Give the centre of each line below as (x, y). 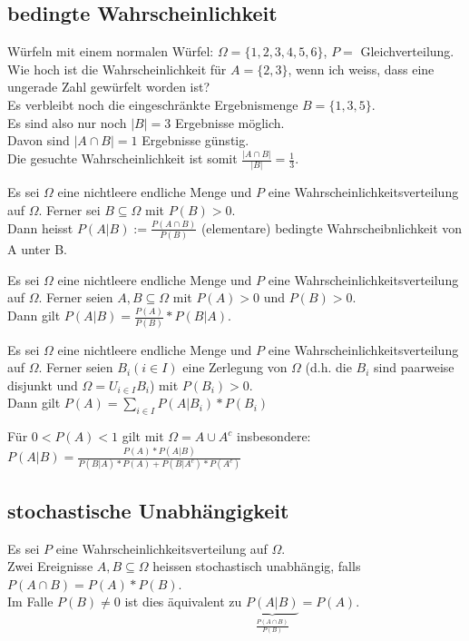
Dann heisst (40, 227)
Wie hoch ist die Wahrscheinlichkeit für (117, 69)
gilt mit (143, 436)
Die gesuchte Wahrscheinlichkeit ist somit (122, 158)
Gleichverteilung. (407, 51)
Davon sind (39, 140)
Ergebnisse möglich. (230, 122)
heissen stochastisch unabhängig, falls (257, 566)
